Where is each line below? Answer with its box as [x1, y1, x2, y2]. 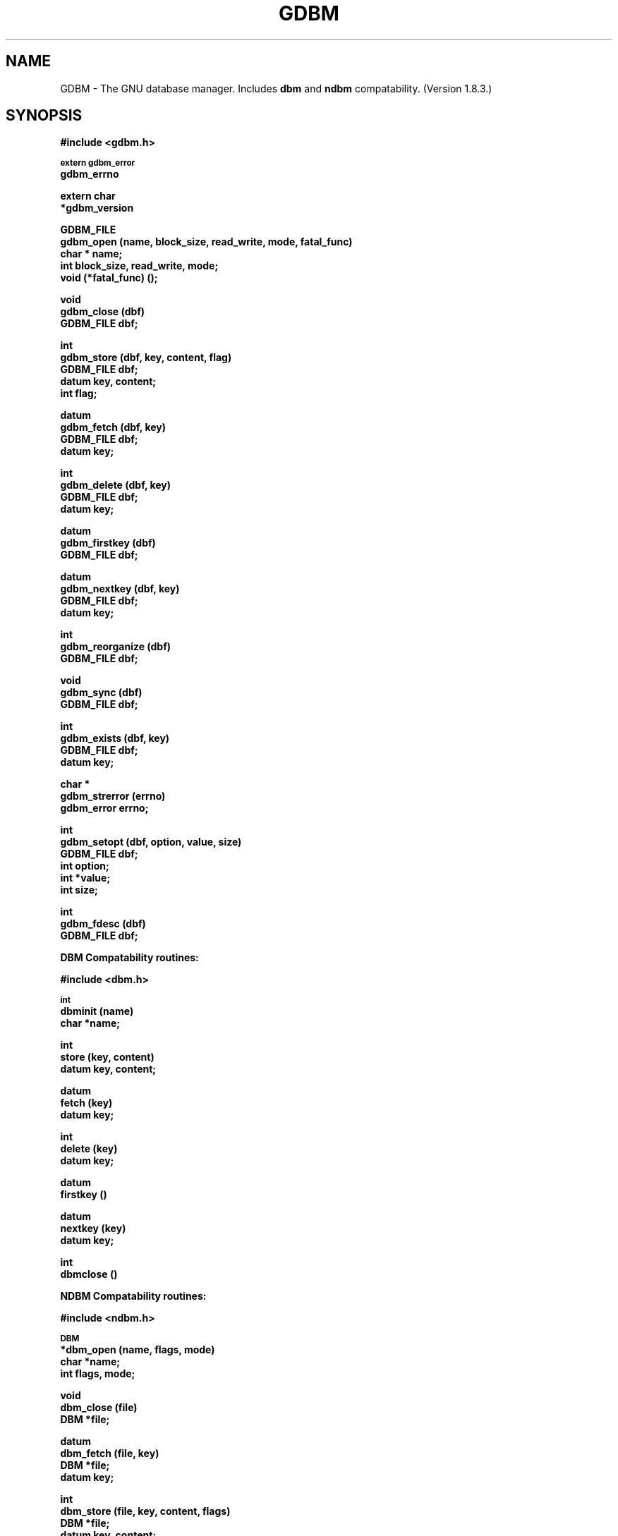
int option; [60, 860, 109, 872]
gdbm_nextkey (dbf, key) [60, 583, 180, 595]
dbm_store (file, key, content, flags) [60, 1505, 231, 1518]
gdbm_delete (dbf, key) [60, 479, 171, 492]
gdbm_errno [60, 168, 119, 181]
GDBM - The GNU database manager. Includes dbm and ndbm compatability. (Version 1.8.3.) [60, 82, 492, 95]
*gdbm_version [60, 202, 134, 214]
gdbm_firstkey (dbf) [60, 537, 156, 549]
